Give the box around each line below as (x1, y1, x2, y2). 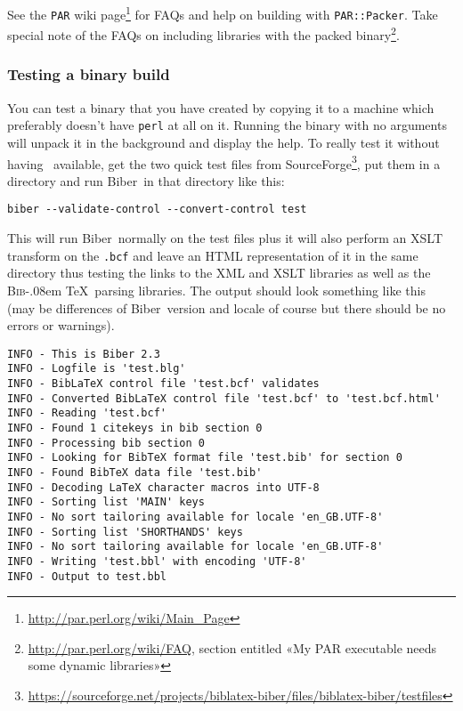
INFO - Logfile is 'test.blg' (7, 362, 186, 376)
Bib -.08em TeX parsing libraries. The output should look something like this (7, 280, 426, 299)
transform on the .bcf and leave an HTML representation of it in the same (7, 246, 418, 264)
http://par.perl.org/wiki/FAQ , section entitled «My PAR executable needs (28, 638, 437, 657)
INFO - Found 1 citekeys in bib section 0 (7, 422, 263, 435)
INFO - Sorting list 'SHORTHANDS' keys (7, 525, 243, 538)
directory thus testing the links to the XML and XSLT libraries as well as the (7, 263, 431, 282)
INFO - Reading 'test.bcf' (7, 407, 167, 420)
